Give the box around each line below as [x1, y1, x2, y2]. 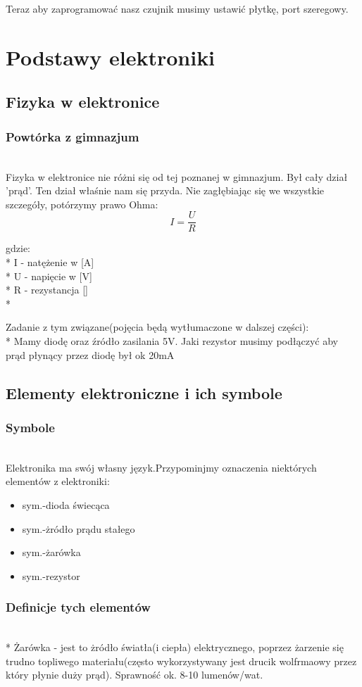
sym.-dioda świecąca [22, 497, 110, 512]
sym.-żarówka [22, 545, 81, 560]
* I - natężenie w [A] [6, 255, 94, 269]
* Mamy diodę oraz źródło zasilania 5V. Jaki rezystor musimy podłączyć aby [6, 333, 338, 348]
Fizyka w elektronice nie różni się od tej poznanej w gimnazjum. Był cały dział [6, 169, 348, 184]
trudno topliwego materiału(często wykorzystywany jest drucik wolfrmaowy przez [6, 653, 357, 668]
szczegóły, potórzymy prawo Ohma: [6, 196, 158, 211]
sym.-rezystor [22, 568, 80, 583]
